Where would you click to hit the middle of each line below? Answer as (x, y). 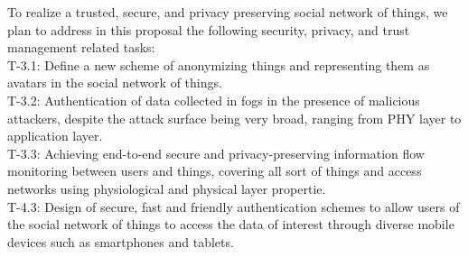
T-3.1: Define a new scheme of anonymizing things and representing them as (219, 64)
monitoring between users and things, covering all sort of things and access (215, 171)
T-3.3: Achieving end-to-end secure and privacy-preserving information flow (216, 153)
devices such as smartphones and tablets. (121, 241)
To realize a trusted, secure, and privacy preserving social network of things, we (228, 12)
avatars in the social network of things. (115, 83)
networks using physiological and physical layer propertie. (167, 188)
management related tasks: (81, 47)
